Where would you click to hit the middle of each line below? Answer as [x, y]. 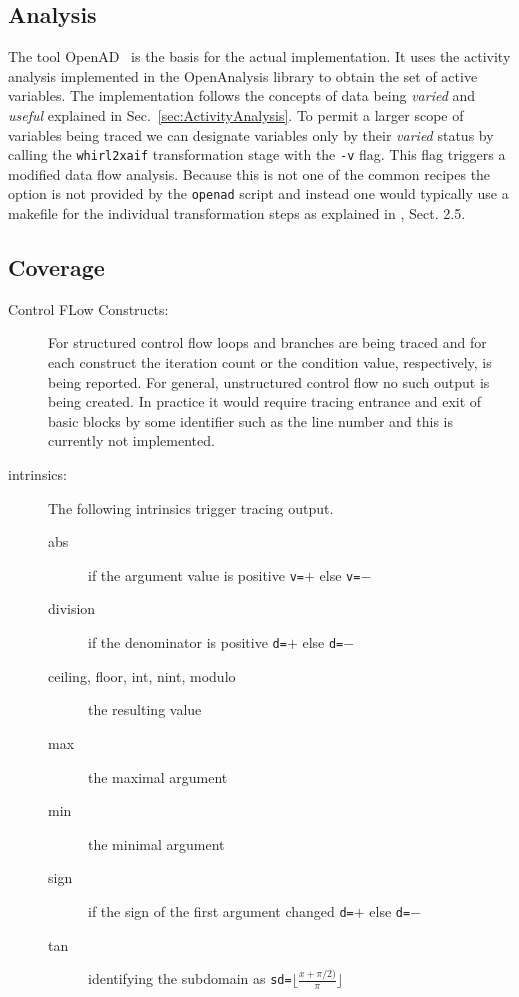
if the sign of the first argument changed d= [221, 910]
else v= [340, 574]
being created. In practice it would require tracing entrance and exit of [265, 401]
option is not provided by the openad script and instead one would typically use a [258, 193]
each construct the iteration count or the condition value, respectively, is [270, 362]
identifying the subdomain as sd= [190, 978]
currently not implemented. [131, 440]
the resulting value [145, 709]
